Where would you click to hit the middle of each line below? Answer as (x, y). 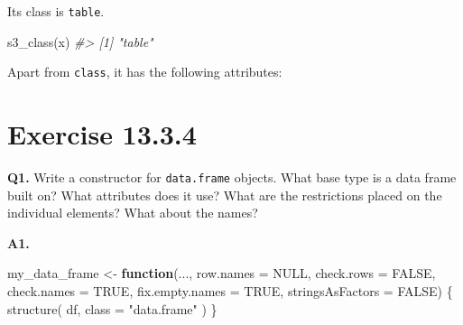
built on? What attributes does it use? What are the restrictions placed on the (225, 195)
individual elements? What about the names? (133, 213)
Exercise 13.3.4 (102, 134)
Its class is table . (56, 11)
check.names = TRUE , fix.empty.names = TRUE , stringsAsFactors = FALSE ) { (230, 291)
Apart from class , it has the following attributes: (145, 72)
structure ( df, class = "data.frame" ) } (112, 308)
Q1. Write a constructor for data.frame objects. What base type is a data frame (232, 177)
